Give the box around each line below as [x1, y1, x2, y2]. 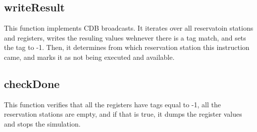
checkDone [4, 76, 60, 91]
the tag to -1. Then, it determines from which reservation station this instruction [4, 42, 250, 52]
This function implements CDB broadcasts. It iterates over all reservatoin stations [4, 23, 254, 33]
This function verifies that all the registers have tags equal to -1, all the [4, 99, 221, 109]
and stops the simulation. [4, 118, 81, 129]
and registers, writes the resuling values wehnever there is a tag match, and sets [4, 32, 246, 43]
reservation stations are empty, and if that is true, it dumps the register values [4, 109, 242, 119]
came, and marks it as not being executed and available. [4, 51, 175, 62]
